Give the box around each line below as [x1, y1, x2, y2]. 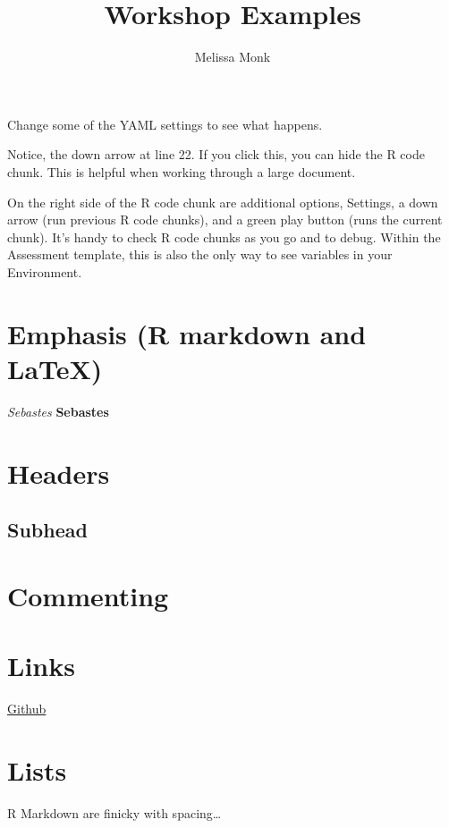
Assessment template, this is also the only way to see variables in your [7, 245, 393, 264]
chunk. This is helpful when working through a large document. [7, 162, 356, 181]
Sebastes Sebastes [7, 401, 109, 420]
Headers [7, 454, 110, 491]
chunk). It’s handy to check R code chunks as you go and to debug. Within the [7, 227, 441, 246]
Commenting [7, 577, 169, 613]
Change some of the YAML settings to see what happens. [7, 114, 323, 133]
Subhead [7, 516, 88, 544]
